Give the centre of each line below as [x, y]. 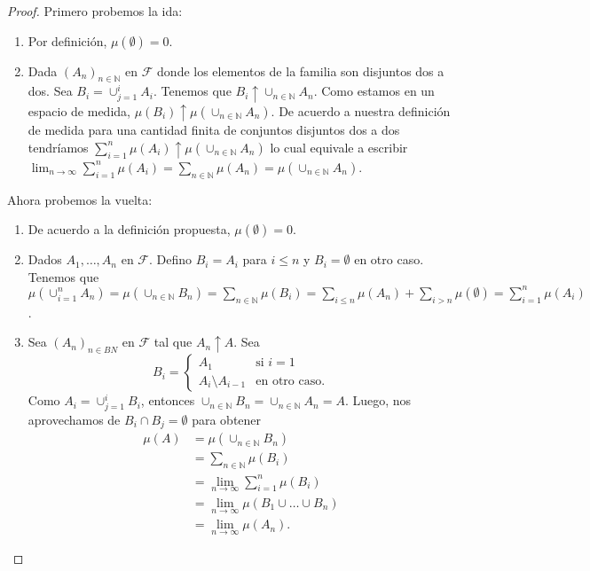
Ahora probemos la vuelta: [80, 199]
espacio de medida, [79, 110]
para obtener [227, 419]
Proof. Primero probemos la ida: [95, 11]
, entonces [168, 400]
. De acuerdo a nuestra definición [361, 110]
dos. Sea [50, 91]
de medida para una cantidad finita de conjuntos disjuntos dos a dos [214, 130]
